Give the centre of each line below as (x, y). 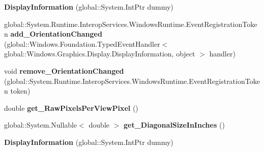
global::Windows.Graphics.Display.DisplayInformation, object (100, 54)
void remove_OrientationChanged (64, 70)
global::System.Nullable (41, 125)
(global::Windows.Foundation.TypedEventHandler (82, 43)
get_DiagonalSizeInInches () (174, 125)
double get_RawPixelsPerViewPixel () (71, 108)
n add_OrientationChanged (53, 34)
